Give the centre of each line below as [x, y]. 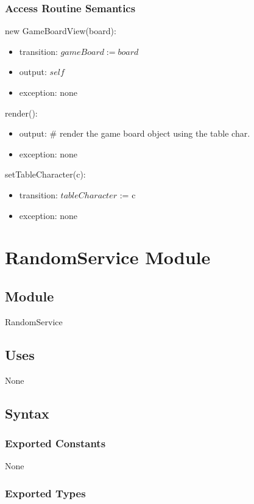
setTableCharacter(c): [45, 174]
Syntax [27, 413]
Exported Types [45, 493]
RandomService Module [108, 257]
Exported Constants [55, 443]
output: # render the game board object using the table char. [135, 133]
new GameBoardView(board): [61, 31]
